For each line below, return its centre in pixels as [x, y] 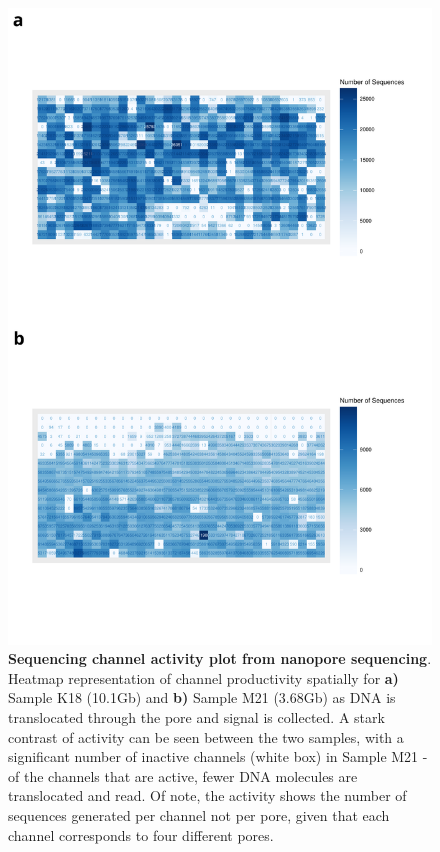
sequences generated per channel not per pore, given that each [199, 814]
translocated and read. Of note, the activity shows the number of [207, 795]
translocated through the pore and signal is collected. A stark [196, 716]
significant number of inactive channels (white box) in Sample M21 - [218, 756]
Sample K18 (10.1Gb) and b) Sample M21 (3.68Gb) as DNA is [202, 697]
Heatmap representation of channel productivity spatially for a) [203, 677]
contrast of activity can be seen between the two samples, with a [206, 736]
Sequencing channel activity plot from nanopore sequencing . [220, 658]
